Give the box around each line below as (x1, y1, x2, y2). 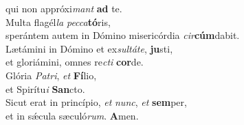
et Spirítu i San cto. (5, 81, 85, 96)
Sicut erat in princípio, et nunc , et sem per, (5, 95, 187, 109)
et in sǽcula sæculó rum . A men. (5, 108, 139, 122)
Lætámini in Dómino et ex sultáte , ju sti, (5, 41, 173, 55)
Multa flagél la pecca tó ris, (5, 14, 111, 29)
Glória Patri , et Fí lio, (5, 68, 97, 82)
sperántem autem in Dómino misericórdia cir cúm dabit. (5, 28, 240, 42)
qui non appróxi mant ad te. (5, 1, 122, 15)
